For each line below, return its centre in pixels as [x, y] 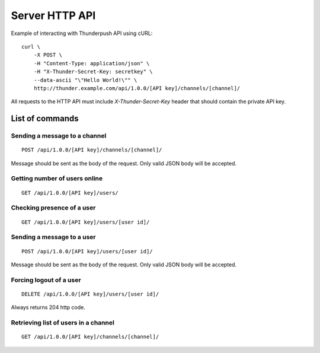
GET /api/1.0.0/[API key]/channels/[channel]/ [90, 337]
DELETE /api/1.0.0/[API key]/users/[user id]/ [90, 294]
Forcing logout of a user [46, 280]
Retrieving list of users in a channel [63, 322]
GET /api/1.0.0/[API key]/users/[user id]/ [86, 222]
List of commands [45, 119]
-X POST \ [48, 55]
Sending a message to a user [53, 237]
